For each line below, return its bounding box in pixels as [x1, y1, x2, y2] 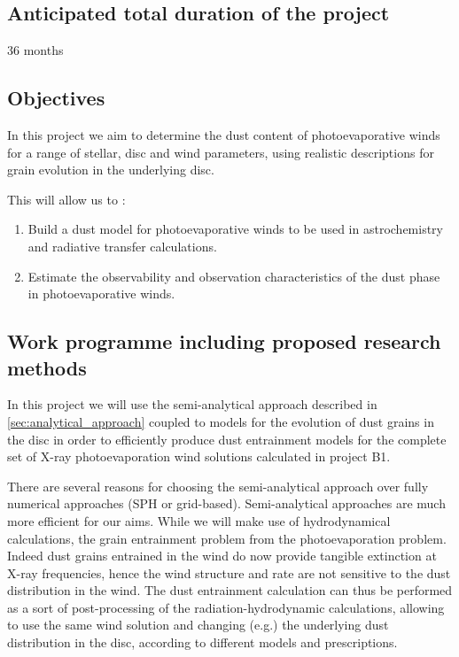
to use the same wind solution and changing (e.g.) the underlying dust [7, 615, 389, 634]
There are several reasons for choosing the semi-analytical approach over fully [7, 476, 429, 495]
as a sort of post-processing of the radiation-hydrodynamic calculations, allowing [7, 598, 445, 616]
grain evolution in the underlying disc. [7, 160, 214, 179]
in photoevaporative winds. [27, 284, 175, 303]
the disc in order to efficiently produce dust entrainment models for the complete [7, 429, 447, 448]
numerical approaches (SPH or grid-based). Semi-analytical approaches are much [7, 494, 446, 513]
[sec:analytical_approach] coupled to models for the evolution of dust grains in [7, 412, 434, 430]
